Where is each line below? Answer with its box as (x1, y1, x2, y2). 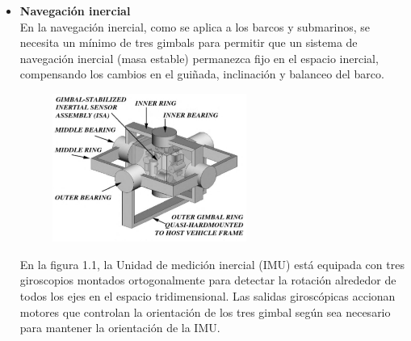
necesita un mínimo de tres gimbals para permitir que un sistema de (19, 34, 358, 51)
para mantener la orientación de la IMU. (19, 319, 220, 336)
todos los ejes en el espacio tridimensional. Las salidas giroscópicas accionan (19, 287, 396, 304)
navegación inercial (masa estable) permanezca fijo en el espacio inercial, (19, 49, 379, 66)
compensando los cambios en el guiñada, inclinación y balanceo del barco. (19, 65, 384, 82)
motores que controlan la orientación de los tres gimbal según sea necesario (19, 303, 391, 320)
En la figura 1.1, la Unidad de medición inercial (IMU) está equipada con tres (19, 255, 405, 272)
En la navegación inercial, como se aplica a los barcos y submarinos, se (19, 18, 370, 35)
